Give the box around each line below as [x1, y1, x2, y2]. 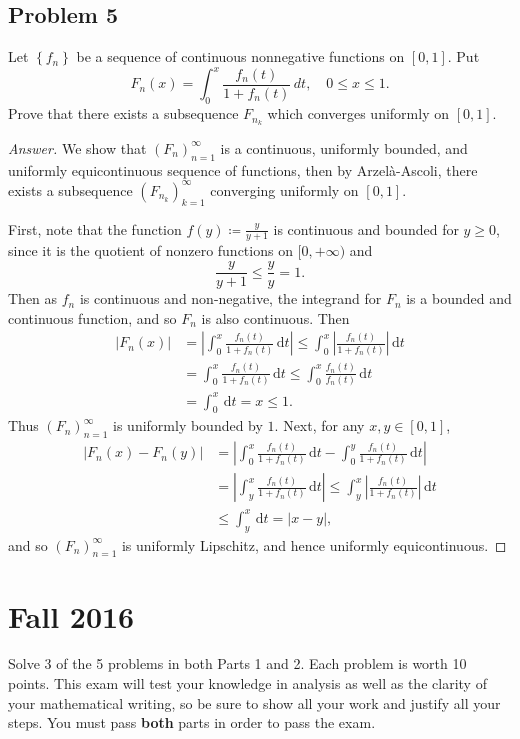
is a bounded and [406, 288, 512, 309]
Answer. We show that [8, 137, 147, 158]
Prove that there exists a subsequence [8, 103, 239, 124]
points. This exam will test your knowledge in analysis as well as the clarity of [8, 673, 487, 694]
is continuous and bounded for [273, 218, 459, 239]
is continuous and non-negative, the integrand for [79, 288, 382, 309]
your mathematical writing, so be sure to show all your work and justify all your [8, 692, 501, 713]
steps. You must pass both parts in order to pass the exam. [8, 712, 376, 733]
